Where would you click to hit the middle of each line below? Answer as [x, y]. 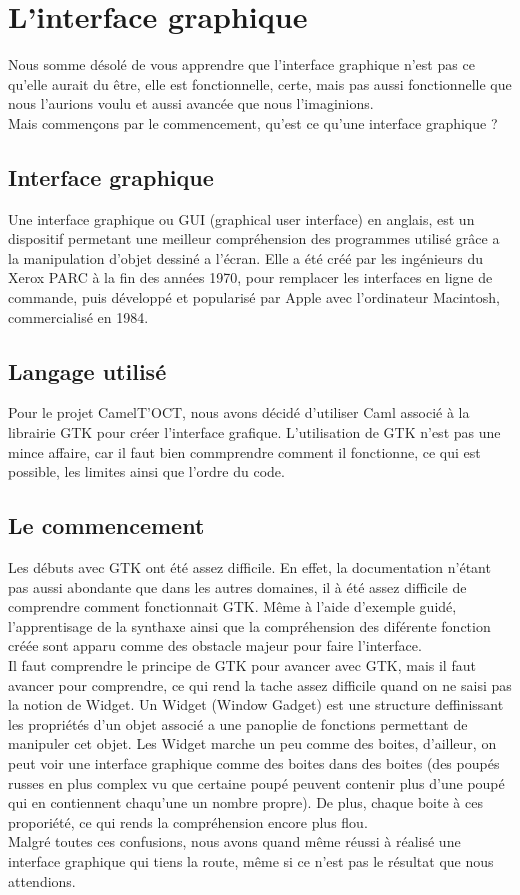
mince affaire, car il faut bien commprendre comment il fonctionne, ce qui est [244, 451]
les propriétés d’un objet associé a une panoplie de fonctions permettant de [238, 723]
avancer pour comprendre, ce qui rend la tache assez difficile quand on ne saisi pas [260, 684]
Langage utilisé [87, 370]
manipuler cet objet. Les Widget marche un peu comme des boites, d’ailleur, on [252, 743]
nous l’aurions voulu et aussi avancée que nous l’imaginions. [191, 103]
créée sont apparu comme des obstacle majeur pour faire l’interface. [215, 645]
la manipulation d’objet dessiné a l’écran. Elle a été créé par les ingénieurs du [246, 257]
